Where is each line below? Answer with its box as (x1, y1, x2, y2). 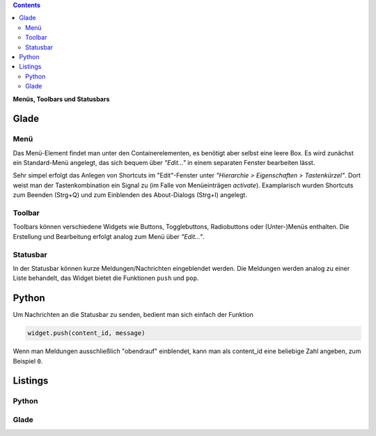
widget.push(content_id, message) (27, 329, 146, 337)
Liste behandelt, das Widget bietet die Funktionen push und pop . (13, 274, 199, 282)
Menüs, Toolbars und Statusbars (13, 95, 110, 103)
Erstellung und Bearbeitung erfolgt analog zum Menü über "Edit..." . (13, 232, 205, 240)
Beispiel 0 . (13, 357, 43, 365)
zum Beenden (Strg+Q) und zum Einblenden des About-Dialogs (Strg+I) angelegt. (13, 191, 247, 199)
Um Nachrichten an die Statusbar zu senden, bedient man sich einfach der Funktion (13, 311, 254, 319)
